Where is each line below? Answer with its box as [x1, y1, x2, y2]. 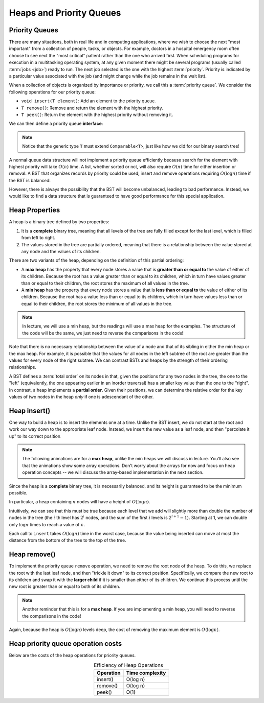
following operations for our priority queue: [9, 89, 96, 95]
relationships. [9, 364, 37, 370]
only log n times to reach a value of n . [9, 521, 86, 527]
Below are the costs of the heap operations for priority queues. [9, 652, 136, 658]
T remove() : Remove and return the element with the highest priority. [21, 105, 163, 111]
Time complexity [126, 669, 166, 676]
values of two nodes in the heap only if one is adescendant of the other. [9, 394, 154, 399]
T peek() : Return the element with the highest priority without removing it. [21, 112, 173, 117]
